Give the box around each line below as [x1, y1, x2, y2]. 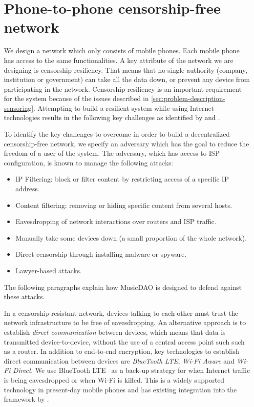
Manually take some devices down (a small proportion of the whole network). [15, 232, 247, 243]
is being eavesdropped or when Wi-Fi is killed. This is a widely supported [4, 374, 225, 385]
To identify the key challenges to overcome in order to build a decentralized [4, 129, 230, 139]
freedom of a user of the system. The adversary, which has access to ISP [4, 148, 220, 158]
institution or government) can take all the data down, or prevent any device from [4, 74, 250, 84]
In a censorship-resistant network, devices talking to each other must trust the [4, 307, 238, 318]
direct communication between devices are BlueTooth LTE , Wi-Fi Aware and [4, 355, 234, 366]
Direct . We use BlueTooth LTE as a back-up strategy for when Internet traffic [13, 365, 250, 375]
